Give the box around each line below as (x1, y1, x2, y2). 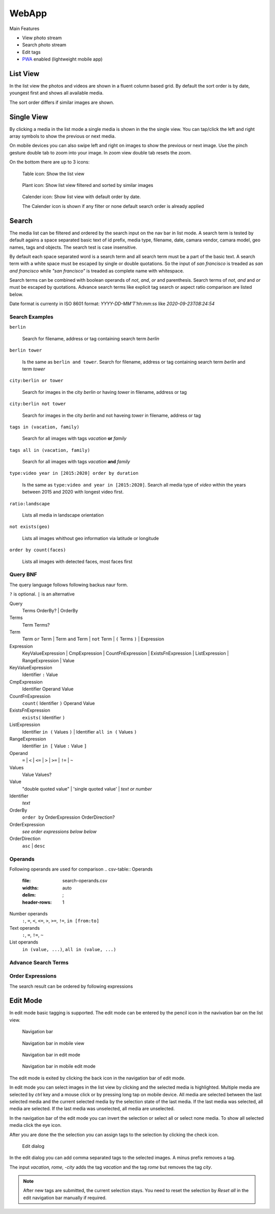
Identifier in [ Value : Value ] (22, 743, 87, 749)
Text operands (9, 925, 40, 931)
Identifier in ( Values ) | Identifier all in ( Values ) (22, 729, 137, 735)
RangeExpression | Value (22, 657, 75, 663)
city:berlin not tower (9, 401, 66, 407)
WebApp (9, 8, 47, 19)
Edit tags (22, 49, 41, 55)
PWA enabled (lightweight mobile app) (22, 56, 103, 62)
